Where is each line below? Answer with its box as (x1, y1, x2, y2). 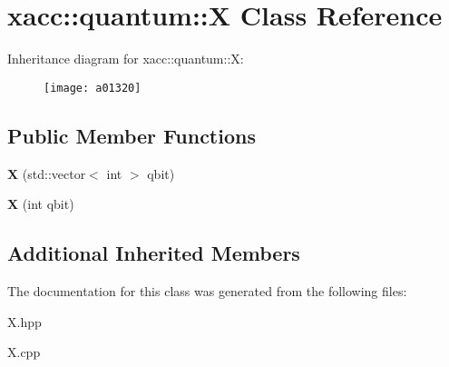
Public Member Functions (7, 121, 256, 149)
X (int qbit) (7, 194, 74, 213)
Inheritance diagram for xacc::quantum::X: (7, 49, 244, 68)
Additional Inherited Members (7, 239, 300, 267)
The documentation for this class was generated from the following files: (7, 281, 407, 300)
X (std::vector (7, 164, 86, 183)
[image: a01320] (44, 81, 142, 94)
